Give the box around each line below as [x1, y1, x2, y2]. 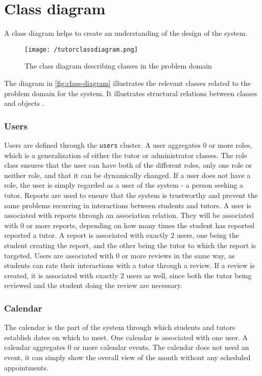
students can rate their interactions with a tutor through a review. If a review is [4, 260, 255, 271]
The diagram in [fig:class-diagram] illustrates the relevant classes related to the [4, 77, 251, 88]
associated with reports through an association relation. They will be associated [4, 210, 254, 220]
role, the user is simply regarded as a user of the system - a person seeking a [4, 180, 243, 190]
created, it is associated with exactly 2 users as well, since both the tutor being [4, 270, 252, 280]
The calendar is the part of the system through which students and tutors [4, 322, 235, 333]
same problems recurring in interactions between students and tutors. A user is [4, 200, 251, 210]
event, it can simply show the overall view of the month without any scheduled [4, 351, 251, 362]
